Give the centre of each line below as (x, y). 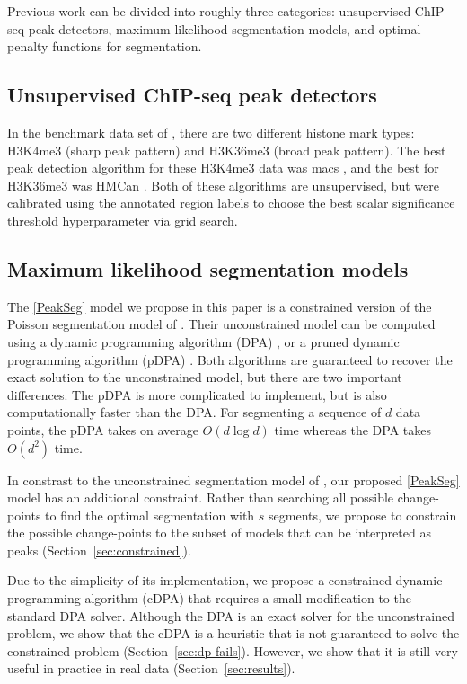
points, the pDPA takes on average (103, 429)
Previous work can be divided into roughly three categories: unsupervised (209, 11)
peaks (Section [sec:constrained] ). (99, 550)
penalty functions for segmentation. (105, 46)
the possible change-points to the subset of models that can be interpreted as (219, 533)
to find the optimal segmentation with (150, 515)
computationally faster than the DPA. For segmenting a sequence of (194, 412)
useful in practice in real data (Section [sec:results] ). (151, 668)
